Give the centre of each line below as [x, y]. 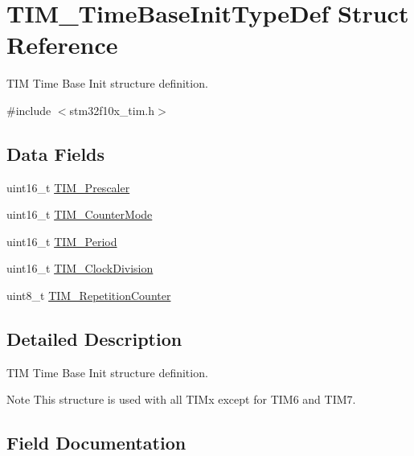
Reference [62, 45]
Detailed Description [94, 339]
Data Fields [56, 153]
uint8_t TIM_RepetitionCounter [89, 296]
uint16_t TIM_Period [62, 241]
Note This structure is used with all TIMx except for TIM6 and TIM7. [181, 399]
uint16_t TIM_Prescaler [68, 187]
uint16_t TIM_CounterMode [80, 214]
